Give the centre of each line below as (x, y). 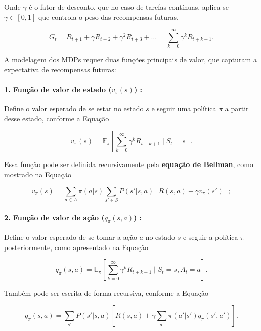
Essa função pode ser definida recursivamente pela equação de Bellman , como (129, 164)
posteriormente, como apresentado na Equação (76, 247)
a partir (237, 109)
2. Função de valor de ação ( (54, 217)
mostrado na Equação (38, 174)
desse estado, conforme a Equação (57, 118)
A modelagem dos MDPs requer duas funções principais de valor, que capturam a (130, 59)
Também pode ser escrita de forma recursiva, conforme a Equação (106, 293)
